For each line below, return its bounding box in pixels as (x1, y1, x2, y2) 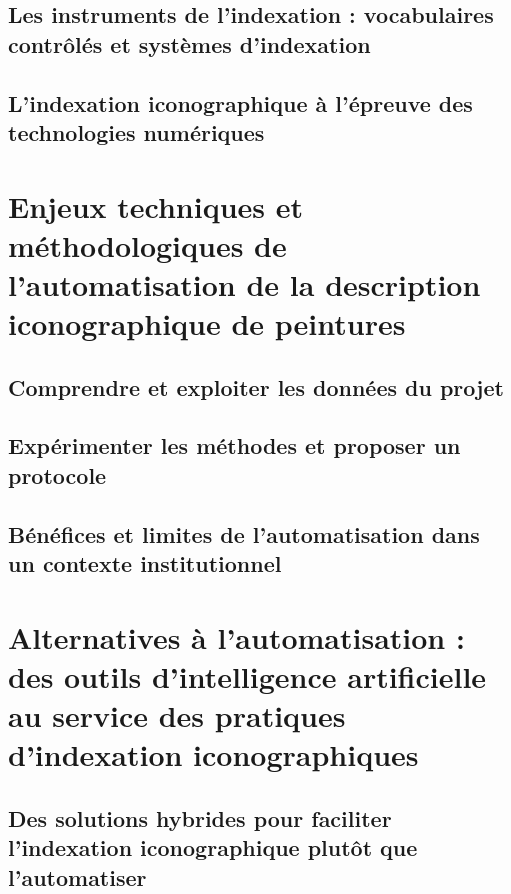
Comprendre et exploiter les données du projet (8, 371, 504, 402)
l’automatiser (8, 861, 147, 892)
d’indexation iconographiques (8, 734, 419, 775)
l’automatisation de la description (8, 263, 481, 304)
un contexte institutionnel (8, 548, 282, 579)
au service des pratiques (8, 694, 346, 735)
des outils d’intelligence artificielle (8, 655, 487, 696)
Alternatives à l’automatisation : (8, 616, 465, 657)
